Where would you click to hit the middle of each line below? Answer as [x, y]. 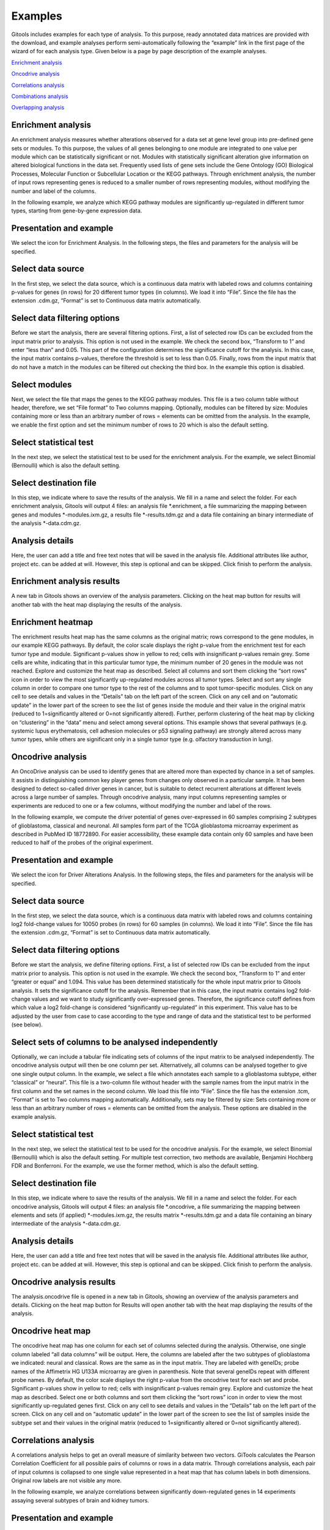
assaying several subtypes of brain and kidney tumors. [80, 1500]
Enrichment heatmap [52, 622]
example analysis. [34, 1116]
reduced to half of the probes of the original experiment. [82, 843]
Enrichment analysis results [66, 581]
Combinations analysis [40, 96]
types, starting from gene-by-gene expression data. [77, 211]
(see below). [27, 1024]
